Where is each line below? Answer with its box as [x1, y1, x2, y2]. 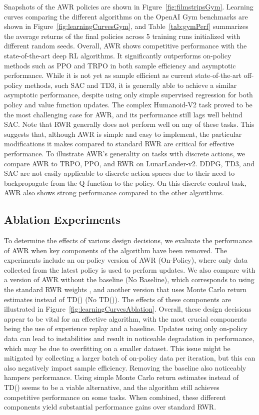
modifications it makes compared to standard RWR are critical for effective [4, 138, 234, 149]
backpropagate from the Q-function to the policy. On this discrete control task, [4, 177, 246, 188]
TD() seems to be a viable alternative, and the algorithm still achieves [4, 382, 219, 392]
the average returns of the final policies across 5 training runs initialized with [4, 30, 240, 41]
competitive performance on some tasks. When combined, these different [4, 392, 226, 402]
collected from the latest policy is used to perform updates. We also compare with [4, 264, 255, 275]
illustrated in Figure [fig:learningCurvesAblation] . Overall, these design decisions [4, 304, 251, 314]
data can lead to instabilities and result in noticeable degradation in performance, [4, 333, 254, 344]
